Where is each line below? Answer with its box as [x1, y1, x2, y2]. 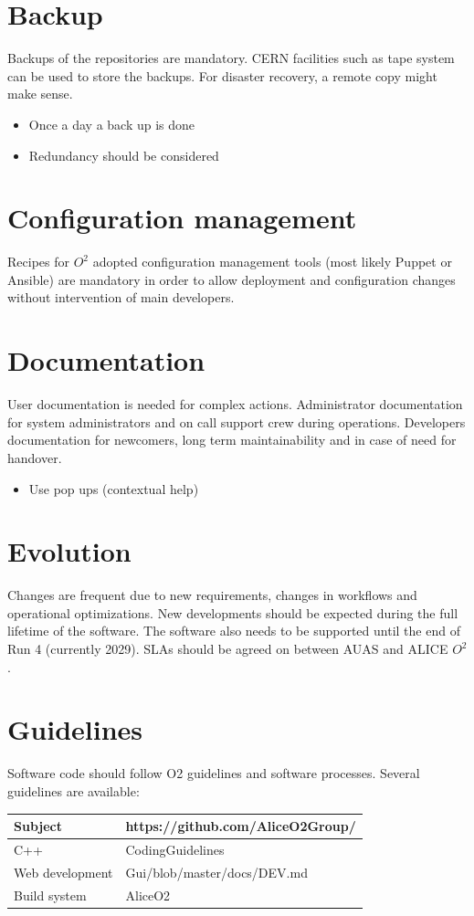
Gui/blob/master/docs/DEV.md [125, 862, 308, 881]
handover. [7, 447, 62, 467]
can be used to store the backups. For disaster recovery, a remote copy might [7, 66, 437, 85]
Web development [14, 862, 113, 881]
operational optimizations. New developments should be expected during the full [7, 603, 458, 622]
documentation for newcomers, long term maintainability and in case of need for [7, 430, 457, 449]
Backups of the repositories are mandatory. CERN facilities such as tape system [7, 48, 455, 68]
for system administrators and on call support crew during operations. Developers [7, 412, 466, 431]
